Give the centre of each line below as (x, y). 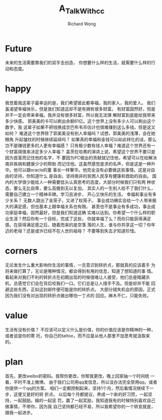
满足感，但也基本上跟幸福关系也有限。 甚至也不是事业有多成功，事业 (82, 207)
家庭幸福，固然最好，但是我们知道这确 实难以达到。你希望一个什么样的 (80, 213)
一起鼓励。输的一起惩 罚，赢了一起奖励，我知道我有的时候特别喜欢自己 (84, 400)
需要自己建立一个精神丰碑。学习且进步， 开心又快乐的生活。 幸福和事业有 (79, 194)
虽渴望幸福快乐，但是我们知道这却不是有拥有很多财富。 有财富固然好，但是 (80, 109)
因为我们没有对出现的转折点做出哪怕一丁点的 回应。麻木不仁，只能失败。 (78, 296)
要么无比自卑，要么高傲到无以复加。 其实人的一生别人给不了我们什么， (84, 188)
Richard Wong (82, 24)
